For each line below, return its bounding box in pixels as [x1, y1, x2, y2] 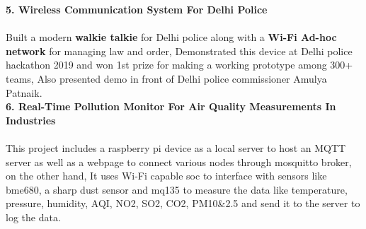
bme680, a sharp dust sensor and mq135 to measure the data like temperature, [6, 182, 348, 196]
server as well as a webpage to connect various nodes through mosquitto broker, [6, 154, 352, 169]
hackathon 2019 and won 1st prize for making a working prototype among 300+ [6, 57, 353, 72]
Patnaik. [6, 85, 42, 100]
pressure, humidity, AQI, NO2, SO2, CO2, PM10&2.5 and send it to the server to [6, 196, 360, 211]
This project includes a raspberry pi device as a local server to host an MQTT [6, 140, 346, 155]
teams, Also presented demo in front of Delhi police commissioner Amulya [6, 71, 327, 86]
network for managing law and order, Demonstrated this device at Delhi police [6, 43, 353, 58]
